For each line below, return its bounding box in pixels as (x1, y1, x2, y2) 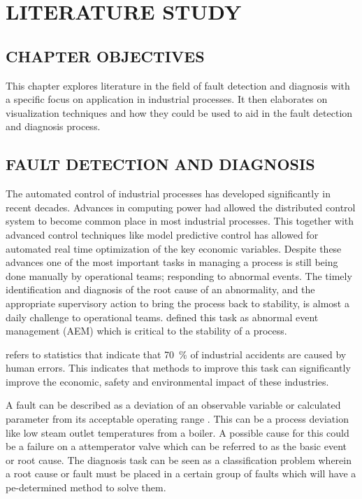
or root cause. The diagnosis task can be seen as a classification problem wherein (6, 452, 352, 467)
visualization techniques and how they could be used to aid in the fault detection (6, 105, 353, 120)
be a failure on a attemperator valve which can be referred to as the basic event (6, 439, 347, 454)
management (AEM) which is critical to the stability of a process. (6, 323, 287, 338)
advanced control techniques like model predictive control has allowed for (6, 227, 319, 241)
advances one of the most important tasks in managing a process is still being (6, 255, 338, 269)
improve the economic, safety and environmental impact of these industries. (6, 374, 329, 388)
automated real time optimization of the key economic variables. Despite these (6, 241, 342, 255)
